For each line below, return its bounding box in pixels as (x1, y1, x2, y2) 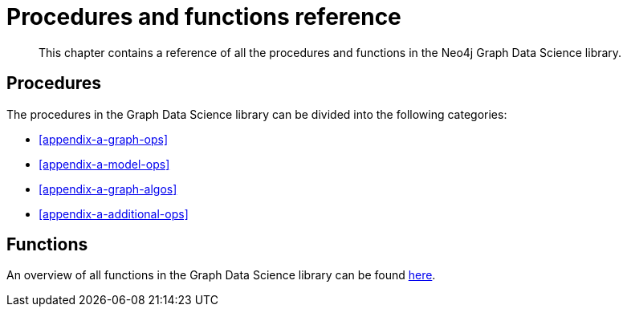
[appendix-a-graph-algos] (39, 181, 177, 196)
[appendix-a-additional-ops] (39, 206, 189, 221)
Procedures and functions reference (6, 3, 401, 30)
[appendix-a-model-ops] (39, 156, 170, 171)
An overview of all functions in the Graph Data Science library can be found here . (6, 268, 436, 283)
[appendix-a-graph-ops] (39, 132, 169, 146)
